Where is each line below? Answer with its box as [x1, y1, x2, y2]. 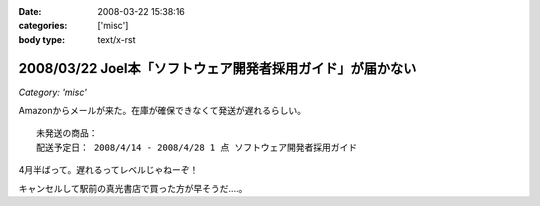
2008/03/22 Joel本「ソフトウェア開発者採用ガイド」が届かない [18, 60, 417, 77]
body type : [18, 33, 65, 45]
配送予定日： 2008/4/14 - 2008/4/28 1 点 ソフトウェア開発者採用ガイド [36, 141, 358, 153]
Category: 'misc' [18, 86, 87, 98]
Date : [18, 6, 42, 17]
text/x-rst [97, 33, 136, 45]
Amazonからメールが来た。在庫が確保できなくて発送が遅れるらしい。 [18, 105, 307, 117]
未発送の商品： [36, 128, 98, 139]
